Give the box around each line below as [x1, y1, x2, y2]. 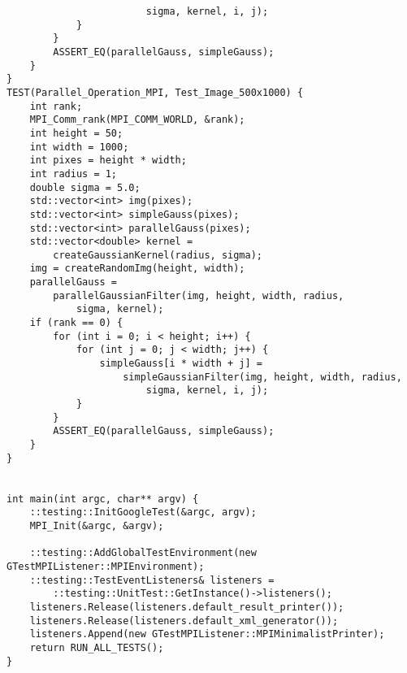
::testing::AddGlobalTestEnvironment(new [29, 547, 257, 559]
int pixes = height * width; [29, 154, 187, 167]
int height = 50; [29, 127, 123, 139]
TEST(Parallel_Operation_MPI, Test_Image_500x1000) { [6, 86, 304, 98]
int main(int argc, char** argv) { [6, 493, 199, 505]
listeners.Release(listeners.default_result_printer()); [29, 601, 344, 613]
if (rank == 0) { [29, 317, 123, 329]
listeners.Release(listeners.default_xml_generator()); [29, 614, 339, 627]
